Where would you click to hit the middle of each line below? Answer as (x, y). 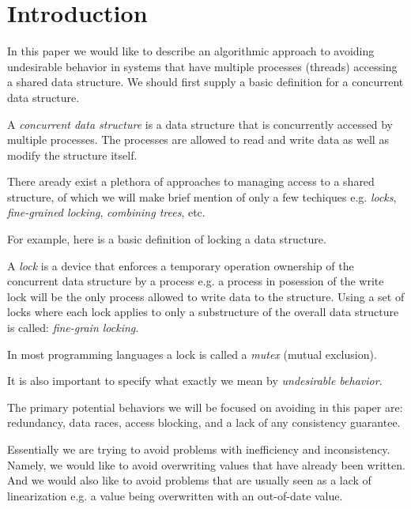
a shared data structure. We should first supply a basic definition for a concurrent (205, 82)
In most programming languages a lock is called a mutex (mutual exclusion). (192, 354)
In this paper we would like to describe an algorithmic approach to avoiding (191, 51)
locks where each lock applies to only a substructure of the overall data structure (203, 312)
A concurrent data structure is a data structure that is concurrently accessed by (200, 124)
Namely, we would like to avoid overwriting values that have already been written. (206, 464)
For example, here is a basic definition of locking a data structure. (167, 239)
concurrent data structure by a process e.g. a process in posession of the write (196, 281)
